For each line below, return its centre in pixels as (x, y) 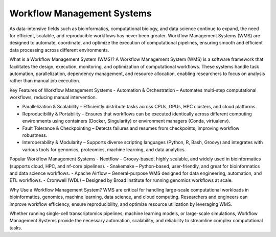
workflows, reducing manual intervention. (53, 98)
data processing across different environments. (59, 50)
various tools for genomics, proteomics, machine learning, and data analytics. (104, 149)
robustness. (35, 135)
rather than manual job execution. (45, 81)
